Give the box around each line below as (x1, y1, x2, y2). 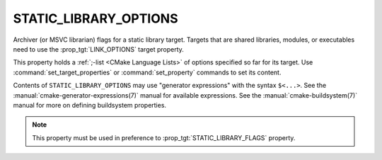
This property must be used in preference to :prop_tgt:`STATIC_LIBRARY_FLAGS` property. (32, 133, 296, 142)
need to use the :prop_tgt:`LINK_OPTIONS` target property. (13, 45, 184, 53)
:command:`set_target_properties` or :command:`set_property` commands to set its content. (13, 68, 282, 76)
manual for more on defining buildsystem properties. (13, 101, 166, 109)
